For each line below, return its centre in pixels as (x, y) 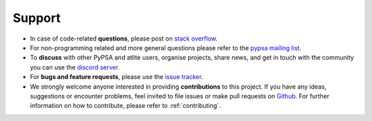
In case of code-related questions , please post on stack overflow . (124, 38)
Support (37, 18)
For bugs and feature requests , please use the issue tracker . (116, 77)
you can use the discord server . (75, 67)
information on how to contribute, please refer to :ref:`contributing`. (125, 106)
